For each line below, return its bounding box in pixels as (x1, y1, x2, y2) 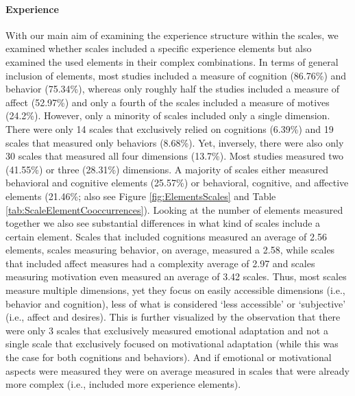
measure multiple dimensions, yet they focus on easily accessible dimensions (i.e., (5, 283, 345, 297)
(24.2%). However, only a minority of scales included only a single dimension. (5, 108, 330, 123)
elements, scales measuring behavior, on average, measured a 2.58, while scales (5, 243, 335, 257)
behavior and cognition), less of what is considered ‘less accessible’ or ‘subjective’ (5, 296, 346, 310)
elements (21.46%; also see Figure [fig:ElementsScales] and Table (5, 188, 276, 203)
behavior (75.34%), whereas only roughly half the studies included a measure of (5, 82, 339, 96)
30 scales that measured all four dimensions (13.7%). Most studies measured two (5, 149, 344, 163)
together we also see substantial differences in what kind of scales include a (5, 216, 321, 230)
